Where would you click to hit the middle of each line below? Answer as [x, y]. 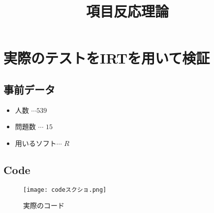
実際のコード [44, 205]
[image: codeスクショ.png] [65, 190]
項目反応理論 [127, 11]
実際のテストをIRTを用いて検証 [107, 58]
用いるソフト [36, 143]
